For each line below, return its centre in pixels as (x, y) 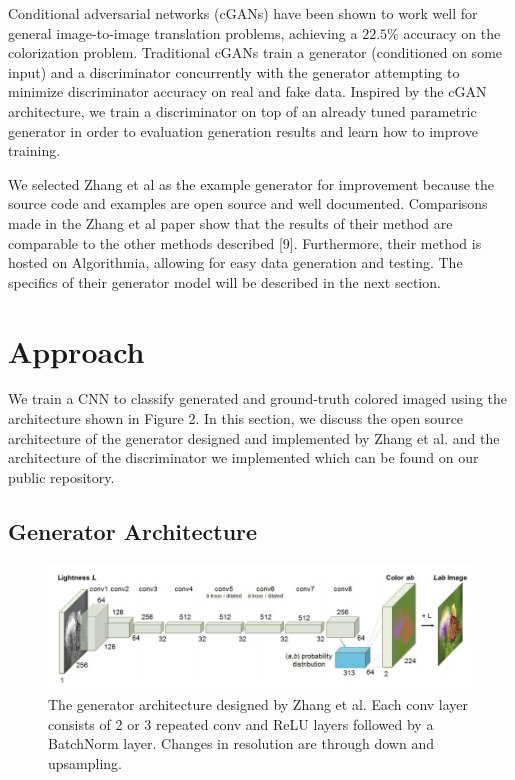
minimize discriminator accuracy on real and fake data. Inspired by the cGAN (247, 91)
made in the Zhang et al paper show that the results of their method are (230, 222)
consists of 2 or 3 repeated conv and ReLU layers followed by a (241, 723)
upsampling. (85, 762)
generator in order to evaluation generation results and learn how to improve (243, 130)
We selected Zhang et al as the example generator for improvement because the (251, 183)
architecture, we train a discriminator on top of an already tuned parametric (242, 110)
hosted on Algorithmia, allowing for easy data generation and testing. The (235, 262)
